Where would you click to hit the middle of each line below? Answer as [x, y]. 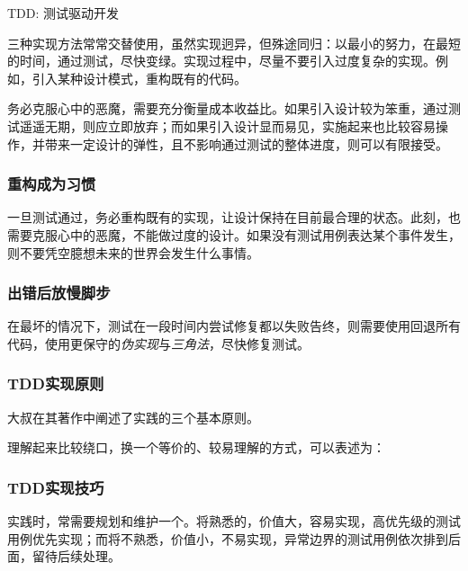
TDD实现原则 [56, 384]
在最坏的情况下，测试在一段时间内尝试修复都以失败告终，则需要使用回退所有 [234, 326]
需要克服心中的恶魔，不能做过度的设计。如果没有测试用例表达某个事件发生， [234, 234]
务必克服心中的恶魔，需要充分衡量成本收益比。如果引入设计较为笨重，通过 [228, 108]
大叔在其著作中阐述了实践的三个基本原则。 [133, 417]
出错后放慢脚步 [59, 293]
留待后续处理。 [76, 556]
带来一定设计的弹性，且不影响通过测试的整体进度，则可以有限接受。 [246, 143]
